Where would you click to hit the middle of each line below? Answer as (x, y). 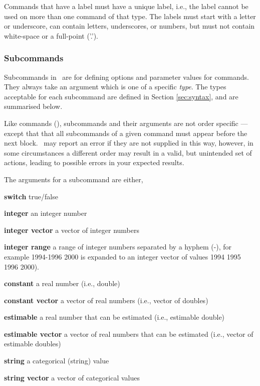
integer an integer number (46, 213)
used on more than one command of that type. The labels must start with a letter (130, 16)
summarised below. (33, 106)
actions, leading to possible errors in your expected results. (94, 162)
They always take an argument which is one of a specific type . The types (115, 87)
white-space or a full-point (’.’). (51, 35)
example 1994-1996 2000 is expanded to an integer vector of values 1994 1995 (122, 256)
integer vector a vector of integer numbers (72, 230)
